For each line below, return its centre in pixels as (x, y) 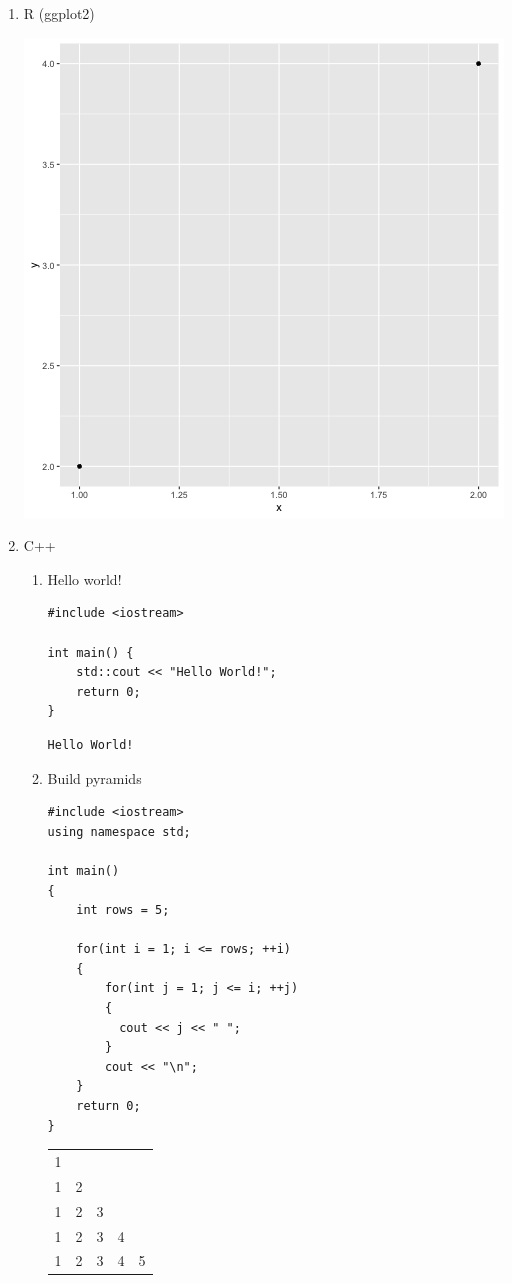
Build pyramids (94, 777)
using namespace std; (119, 831)
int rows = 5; (123, 910)
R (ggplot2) (59, 13)
